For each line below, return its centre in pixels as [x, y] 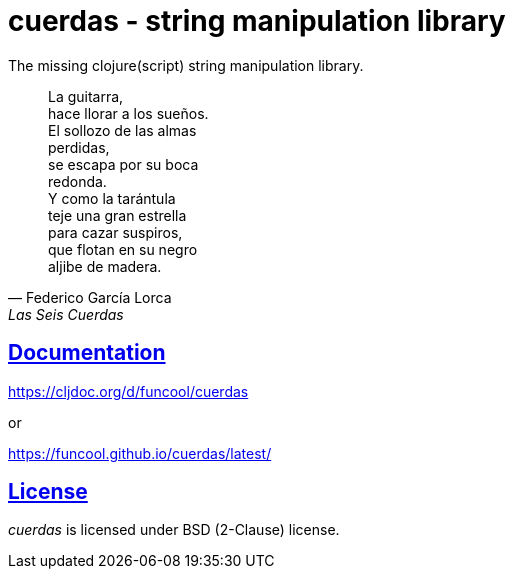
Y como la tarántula [112, 198]
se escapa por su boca [123, 164]
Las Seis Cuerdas [66, 314]
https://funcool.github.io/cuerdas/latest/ [140, 453]
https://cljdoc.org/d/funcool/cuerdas [128, 391]
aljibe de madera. [105, 266]
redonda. [77, 181]
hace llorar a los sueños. [128, 113]
